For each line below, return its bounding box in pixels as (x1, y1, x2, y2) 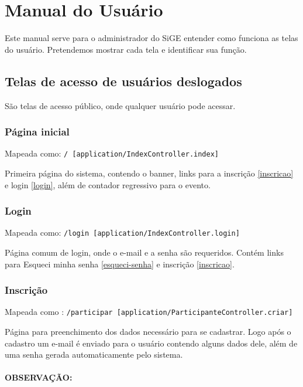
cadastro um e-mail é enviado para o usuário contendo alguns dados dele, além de (5, 337, 298, 349)
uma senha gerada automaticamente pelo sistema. (5, 348, 183, 361)
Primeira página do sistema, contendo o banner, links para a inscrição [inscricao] (5, 167, 294, 179)
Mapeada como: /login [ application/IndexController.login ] (5, 226, 240, 239)
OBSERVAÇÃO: (5, 371, 73, 383)
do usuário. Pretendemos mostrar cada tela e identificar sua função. (5, 43, 247, 55)
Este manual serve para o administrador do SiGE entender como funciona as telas (5, 32, 298, 44)
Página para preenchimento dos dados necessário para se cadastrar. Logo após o (5, 325, 291, 338)
